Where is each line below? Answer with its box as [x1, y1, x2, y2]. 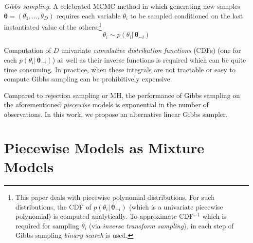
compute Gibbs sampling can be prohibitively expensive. [4, 74, 172, 84]
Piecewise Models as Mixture [4, 137, 204, 157]
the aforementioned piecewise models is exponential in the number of [4, 99, 209, 110]
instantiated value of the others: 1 [4, 20, 102, 32]
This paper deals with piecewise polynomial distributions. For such [15, 192, 215, 202]
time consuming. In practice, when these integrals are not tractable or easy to [4, 64, 236, 74]
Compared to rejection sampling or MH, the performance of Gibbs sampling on [4, 90, 240, 100]
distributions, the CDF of [15, 201, 91, 211]
